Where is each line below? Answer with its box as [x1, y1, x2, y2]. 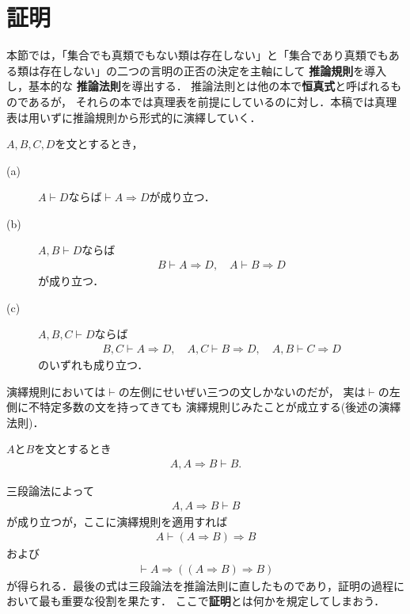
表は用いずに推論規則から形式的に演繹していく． [6, 109, 261, 125]
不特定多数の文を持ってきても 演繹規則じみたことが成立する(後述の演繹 [28, 399, 401, 415]
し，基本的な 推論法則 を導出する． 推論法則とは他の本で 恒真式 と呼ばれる [6, 78, 391, 94]
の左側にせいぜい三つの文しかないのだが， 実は [118, 383, 366, 399]
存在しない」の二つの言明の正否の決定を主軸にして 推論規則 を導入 [39, 62, 387, 78]
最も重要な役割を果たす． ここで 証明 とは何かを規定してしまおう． [39, 593, 385, 609]
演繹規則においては [6, 383, 106, 399]
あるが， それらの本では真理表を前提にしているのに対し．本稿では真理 [28, 93, 397, 109]
